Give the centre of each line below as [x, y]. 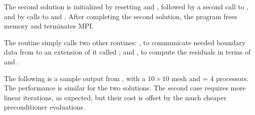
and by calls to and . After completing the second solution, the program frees [121, 16]
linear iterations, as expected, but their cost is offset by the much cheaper [115, 97]
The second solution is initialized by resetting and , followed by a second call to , [126, 6]
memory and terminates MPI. [49, 26]
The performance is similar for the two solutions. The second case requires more [125, 88]
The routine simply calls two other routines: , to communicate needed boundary [125, 42]
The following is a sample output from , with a [75, 78]
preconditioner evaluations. [45, 107]
